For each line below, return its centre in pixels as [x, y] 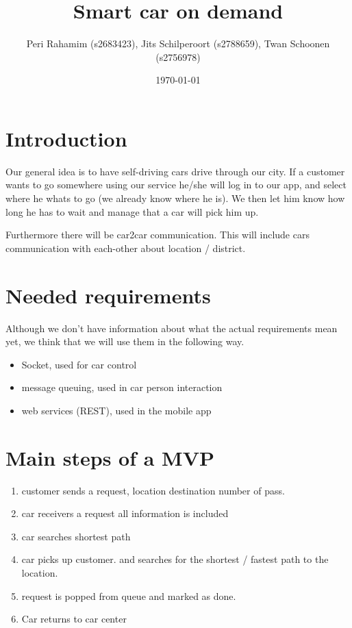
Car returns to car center [74, 619]
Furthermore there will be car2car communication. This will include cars [158, 235]
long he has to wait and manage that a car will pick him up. [132, 211]
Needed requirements [108, 295]
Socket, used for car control [79, 364]
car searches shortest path [76, 536]
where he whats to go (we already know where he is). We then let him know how [175, 198]
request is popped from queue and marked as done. [129, 595]
